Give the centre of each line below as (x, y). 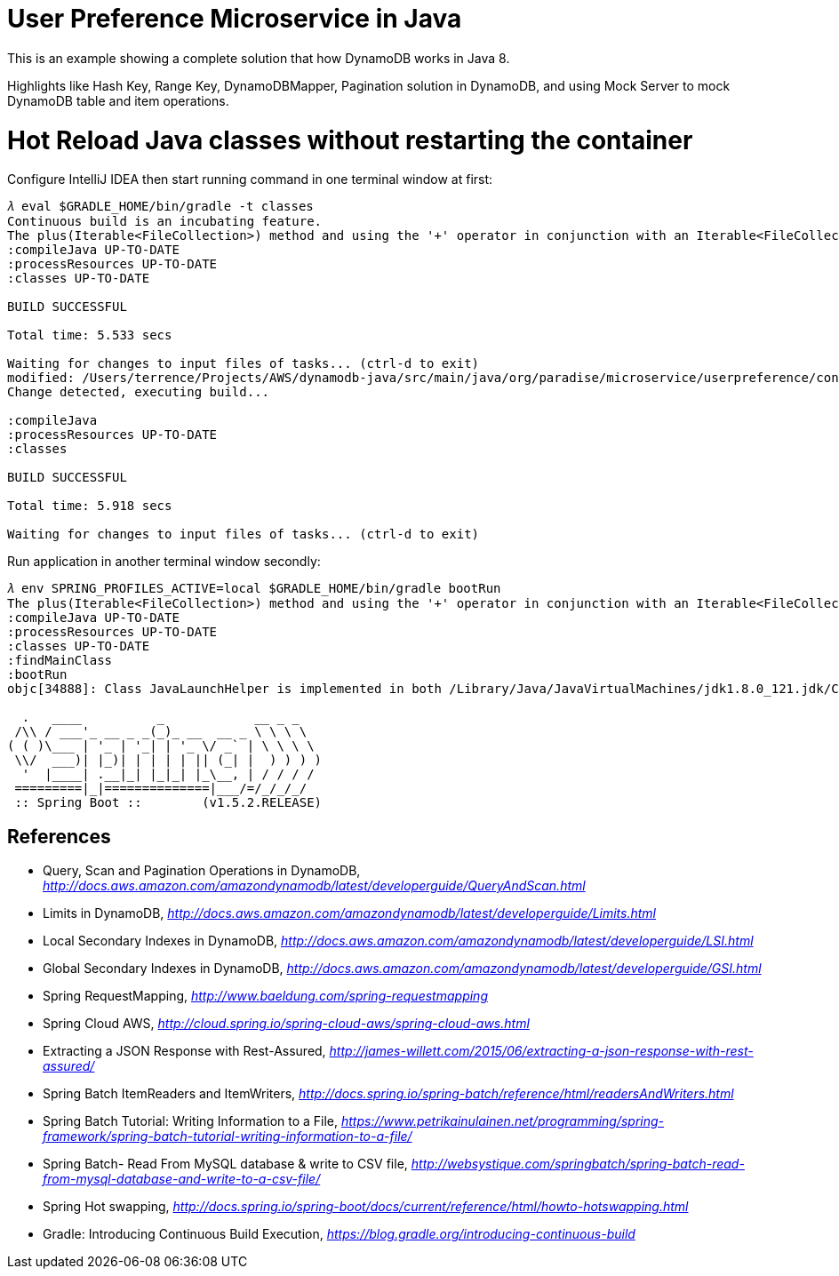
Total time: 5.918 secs (90, 506)
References (59, 836)
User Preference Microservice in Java (235, 19)
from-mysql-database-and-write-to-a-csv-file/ (182, 1179)
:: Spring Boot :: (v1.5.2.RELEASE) (168, 803)
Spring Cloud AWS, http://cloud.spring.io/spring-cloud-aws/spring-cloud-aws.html (286, 1024)
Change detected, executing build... (139, 392)
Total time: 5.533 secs (90, 335)
